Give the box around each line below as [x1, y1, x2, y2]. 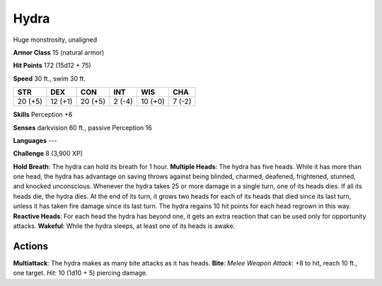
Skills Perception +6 [13, 110, 73, 119]
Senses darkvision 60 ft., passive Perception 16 [13, 123, 152, 132]
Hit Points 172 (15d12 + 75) [13, 61, 91, 70]
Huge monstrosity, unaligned [13, 35, 98, 44]
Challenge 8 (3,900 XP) [13, 149, 83, 158]
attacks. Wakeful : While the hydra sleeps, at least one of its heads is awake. [13, 222, 236, 230]
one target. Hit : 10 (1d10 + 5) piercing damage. [13, 269, 148, 278]
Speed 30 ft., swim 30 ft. [13, 74, 86, 83]
